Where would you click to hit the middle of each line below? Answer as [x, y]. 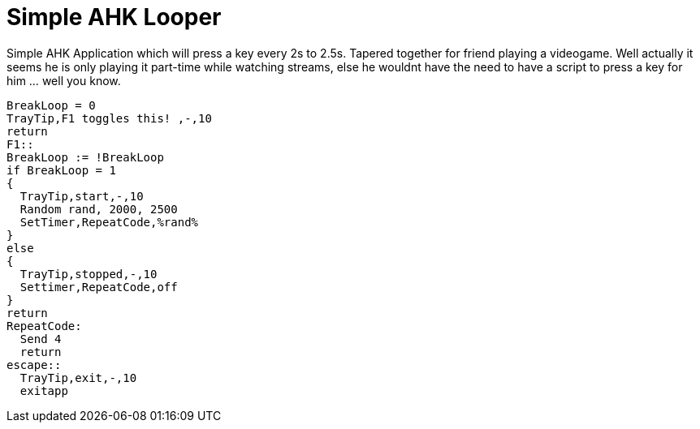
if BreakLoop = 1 [61, 170]
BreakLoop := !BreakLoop [85, 157]
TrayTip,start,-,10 [82, 196]
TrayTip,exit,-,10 [78, 378]
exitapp [44, 390]
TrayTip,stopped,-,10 [89, 274]
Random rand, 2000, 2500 [99, 209]
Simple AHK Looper [114, 17]
